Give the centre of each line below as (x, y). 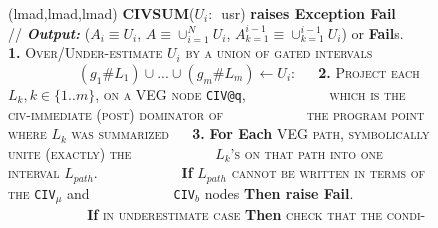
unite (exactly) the (70, 152)
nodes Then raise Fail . (279, 192)
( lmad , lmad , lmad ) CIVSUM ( (101, 13)
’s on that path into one (306, 152)
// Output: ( (49, 32)
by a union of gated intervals (279, 52)
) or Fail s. (372, 32)
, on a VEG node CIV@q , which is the (250, 93)
